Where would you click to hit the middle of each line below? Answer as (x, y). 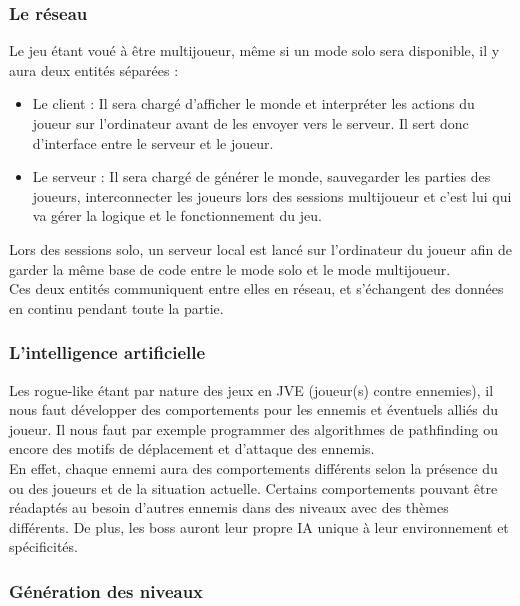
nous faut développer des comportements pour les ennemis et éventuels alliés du (254, 409)
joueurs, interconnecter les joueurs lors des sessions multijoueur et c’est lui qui (272, 195)
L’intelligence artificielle (107, 352)
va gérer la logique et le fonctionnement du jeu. (177, 215)
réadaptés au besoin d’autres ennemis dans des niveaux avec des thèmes (229, 507)
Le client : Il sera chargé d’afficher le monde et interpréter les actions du (253, 103)
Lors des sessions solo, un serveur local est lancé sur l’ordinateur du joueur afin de (260, 248)
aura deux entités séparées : (94, 69)
